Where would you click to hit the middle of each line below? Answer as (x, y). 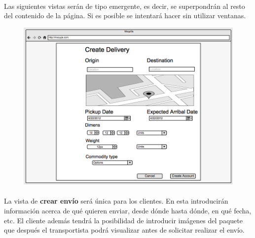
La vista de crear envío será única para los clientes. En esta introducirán (116, 201)
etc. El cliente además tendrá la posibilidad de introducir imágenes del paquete (123, 220)
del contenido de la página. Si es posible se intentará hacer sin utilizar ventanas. (125, 15)
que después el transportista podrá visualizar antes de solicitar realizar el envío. (124, 230)
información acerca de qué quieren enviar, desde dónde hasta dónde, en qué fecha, (128, 211)
